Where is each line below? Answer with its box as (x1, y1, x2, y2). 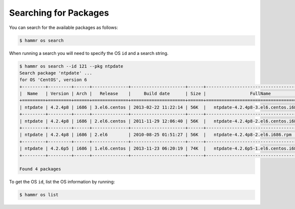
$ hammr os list (19, 192, 59, 198)
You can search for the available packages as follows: (9, 25, 118, 30)
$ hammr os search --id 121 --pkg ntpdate (19, 63, 123, 69)
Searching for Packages (9, 7, 109, 18)
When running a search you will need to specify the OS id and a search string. (9, 50, 169, 56)
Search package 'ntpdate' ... (19, 70, 92, 76)
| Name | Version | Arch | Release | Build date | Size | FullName (19, 91, 271, 97)
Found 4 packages (19, 166, 61, 172)
